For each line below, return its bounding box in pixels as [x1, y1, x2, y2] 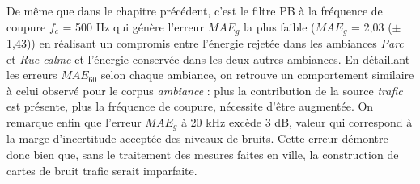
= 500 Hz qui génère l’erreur [62, 18, 204, 35]
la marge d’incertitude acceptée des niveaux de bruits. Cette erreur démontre [6, 130, 388, 147]
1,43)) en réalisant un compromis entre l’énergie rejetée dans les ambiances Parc [6, 35, 404, 52]
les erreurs [6, 66, 57, 83]
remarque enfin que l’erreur [6, 114, 142, 131]
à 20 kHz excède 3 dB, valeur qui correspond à [180, 114, 413, 131]
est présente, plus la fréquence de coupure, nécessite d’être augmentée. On [6, 98, 374, 115]
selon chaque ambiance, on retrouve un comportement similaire [100, 66, 414, 83]
